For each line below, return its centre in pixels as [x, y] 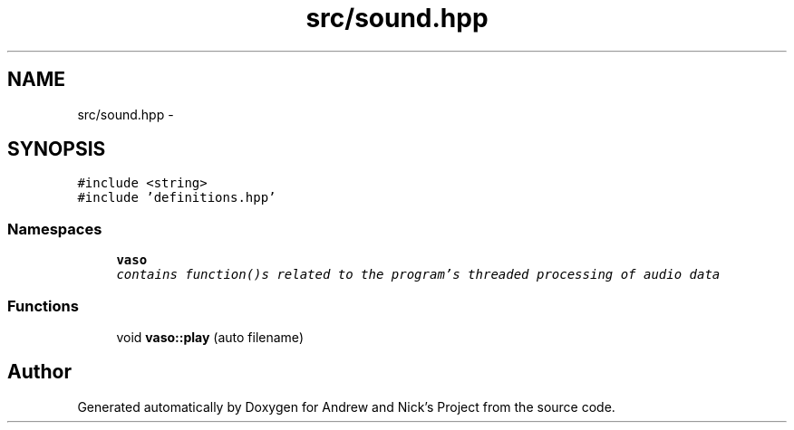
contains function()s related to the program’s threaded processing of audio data [418, 275]
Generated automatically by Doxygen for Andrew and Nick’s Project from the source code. [346, 406]
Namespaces [55, 229]
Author [39, 372]
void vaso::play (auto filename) [210, 337]
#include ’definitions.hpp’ [177, 198]
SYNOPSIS [57, 149]
